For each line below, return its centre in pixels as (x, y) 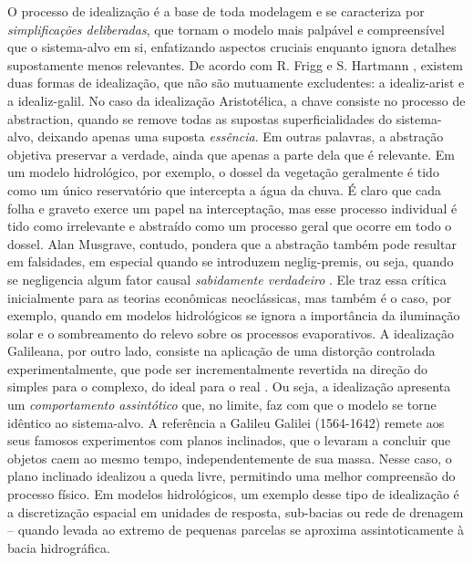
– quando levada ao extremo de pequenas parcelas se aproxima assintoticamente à (236, 530)
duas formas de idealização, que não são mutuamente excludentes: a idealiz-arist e (236, 83)
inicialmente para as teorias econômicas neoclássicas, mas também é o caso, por (230, 297)
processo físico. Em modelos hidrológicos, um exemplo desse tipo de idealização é (233, 494)
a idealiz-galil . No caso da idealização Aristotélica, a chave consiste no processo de (236, 100)
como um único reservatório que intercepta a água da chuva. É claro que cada (225, 189)
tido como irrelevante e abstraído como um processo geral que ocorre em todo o (230, 226)
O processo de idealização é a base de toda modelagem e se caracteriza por (216, 11)
